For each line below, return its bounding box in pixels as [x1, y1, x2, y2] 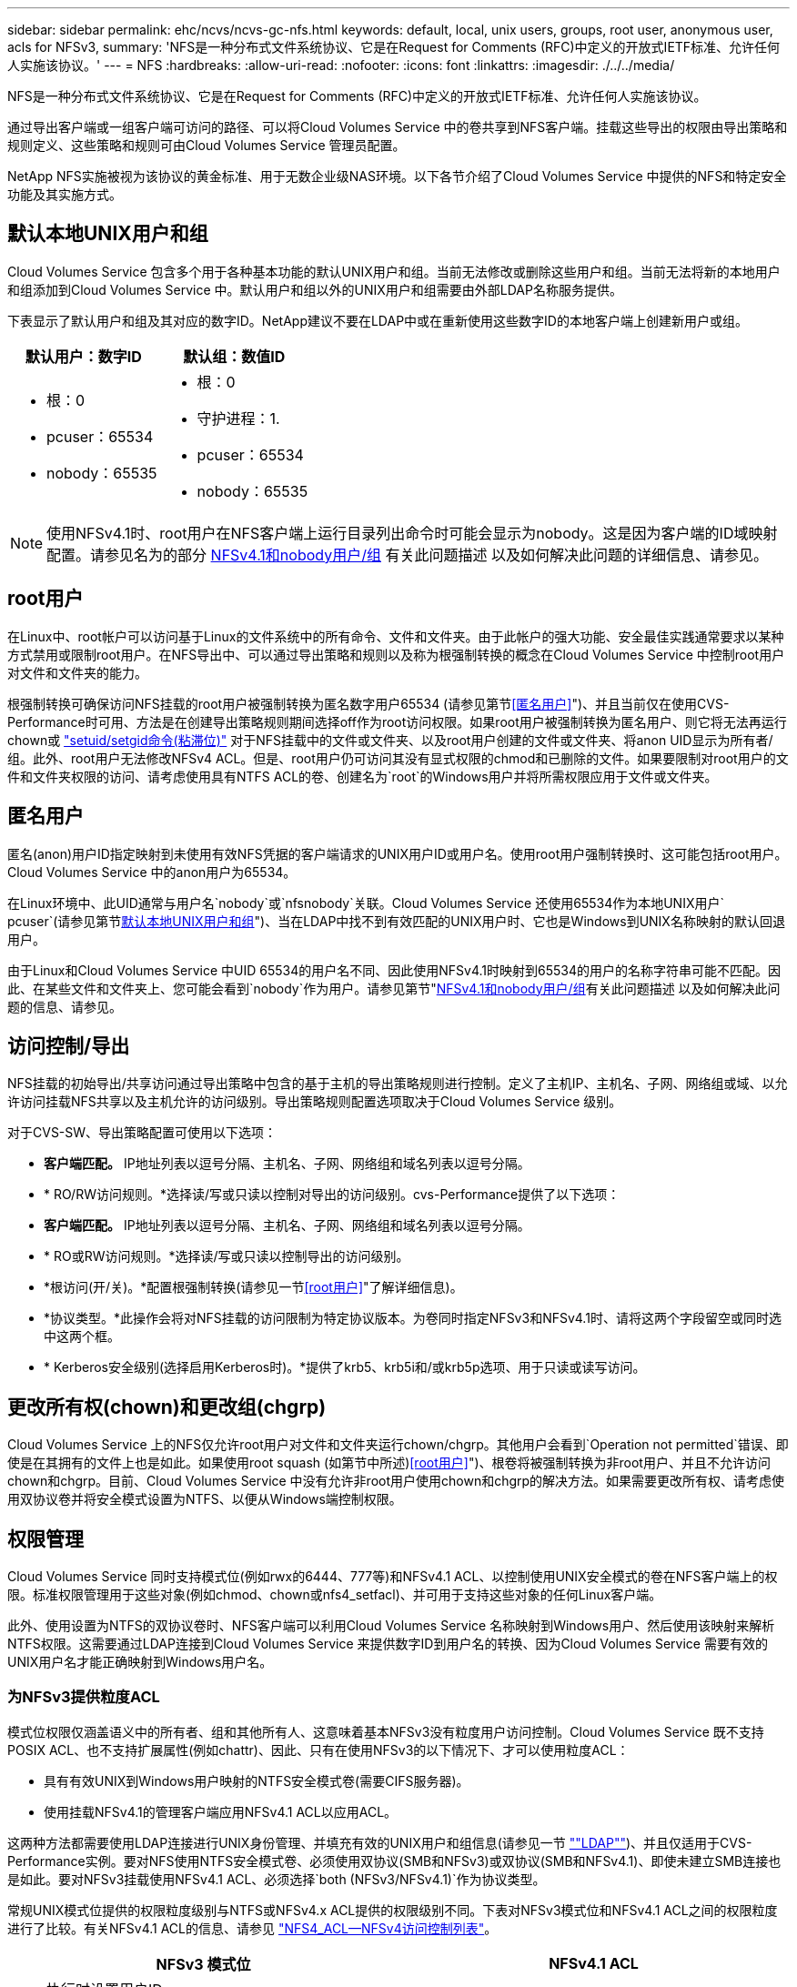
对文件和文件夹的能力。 [7, 664, 147, 681]
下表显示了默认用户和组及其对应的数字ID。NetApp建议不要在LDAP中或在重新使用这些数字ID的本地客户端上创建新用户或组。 [7, 312, 748, 328]
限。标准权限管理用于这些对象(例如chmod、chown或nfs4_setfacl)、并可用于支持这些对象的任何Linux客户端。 [7, 1587, 662, 1603]
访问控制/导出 [7, 1034, 130, 1057]
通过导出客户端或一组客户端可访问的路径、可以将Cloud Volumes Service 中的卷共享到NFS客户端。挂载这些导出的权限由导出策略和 [7, 119, 788, 135]
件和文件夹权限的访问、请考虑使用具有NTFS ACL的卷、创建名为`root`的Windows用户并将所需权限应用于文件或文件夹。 [7, 768, 718, 784]
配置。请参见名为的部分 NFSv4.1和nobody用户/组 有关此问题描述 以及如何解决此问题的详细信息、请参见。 [46, 545, 768, 564]
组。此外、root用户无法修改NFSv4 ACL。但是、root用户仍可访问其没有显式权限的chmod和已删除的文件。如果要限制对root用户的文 [7, 750, 789, 766]
